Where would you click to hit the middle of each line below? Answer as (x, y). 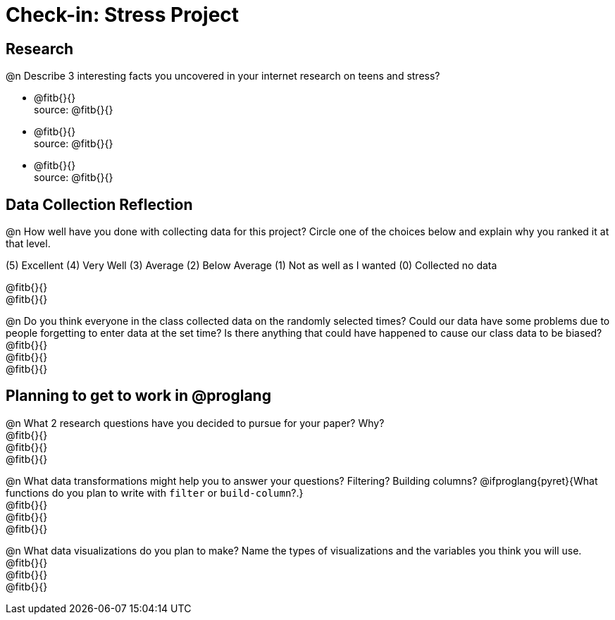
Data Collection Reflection (99, 204)
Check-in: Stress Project (123, 15)
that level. (28, 244)
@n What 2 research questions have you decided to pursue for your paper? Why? (195, 423)
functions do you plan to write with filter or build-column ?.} (155, 492)
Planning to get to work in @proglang (138, 396)
